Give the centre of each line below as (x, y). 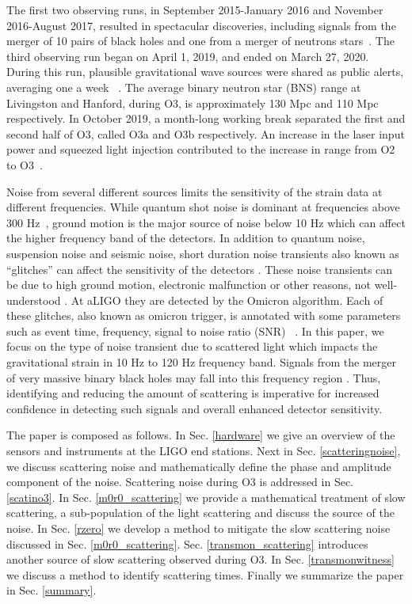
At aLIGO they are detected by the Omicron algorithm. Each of (227, 300)
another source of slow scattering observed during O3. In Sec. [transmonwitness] (200, 559)
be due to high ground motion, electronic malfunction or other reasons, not (189, 285)
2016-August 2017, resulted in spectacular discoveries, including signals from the (201, 25)
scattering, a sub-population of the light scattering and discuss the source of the (200, 513)
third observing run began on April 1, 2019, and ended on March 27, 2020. (188, 56)
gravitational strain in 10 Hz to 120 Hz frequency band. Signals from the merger (201, 362)
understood (34, 300)
